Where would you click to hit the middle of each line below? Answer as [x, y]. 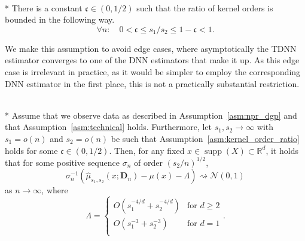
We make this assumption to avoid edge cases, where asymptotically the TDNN [151, 48]
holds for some [31, 150]
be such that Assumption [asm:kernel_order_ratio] [205, 138]
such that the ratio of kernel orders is [205, 7]
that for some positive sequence [62, 162]
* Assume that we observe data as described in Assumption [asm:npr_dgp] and [151, 115]
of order [148, 162]
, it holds [282, 150]
